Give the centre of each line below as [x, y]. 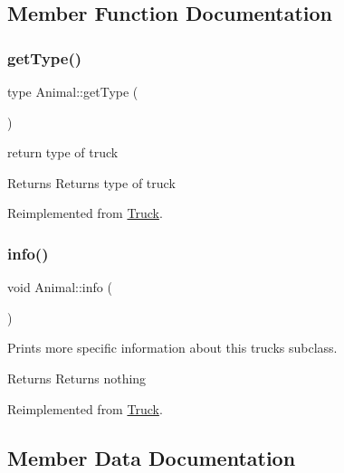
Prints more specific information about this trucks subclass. [172, 348]
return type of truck [63, 152]
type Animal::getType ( [73, 91]
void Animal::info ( [60, 287]
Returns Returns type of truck [91, 182]
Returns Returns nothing [77, 378]
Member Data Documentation [152, 457]
